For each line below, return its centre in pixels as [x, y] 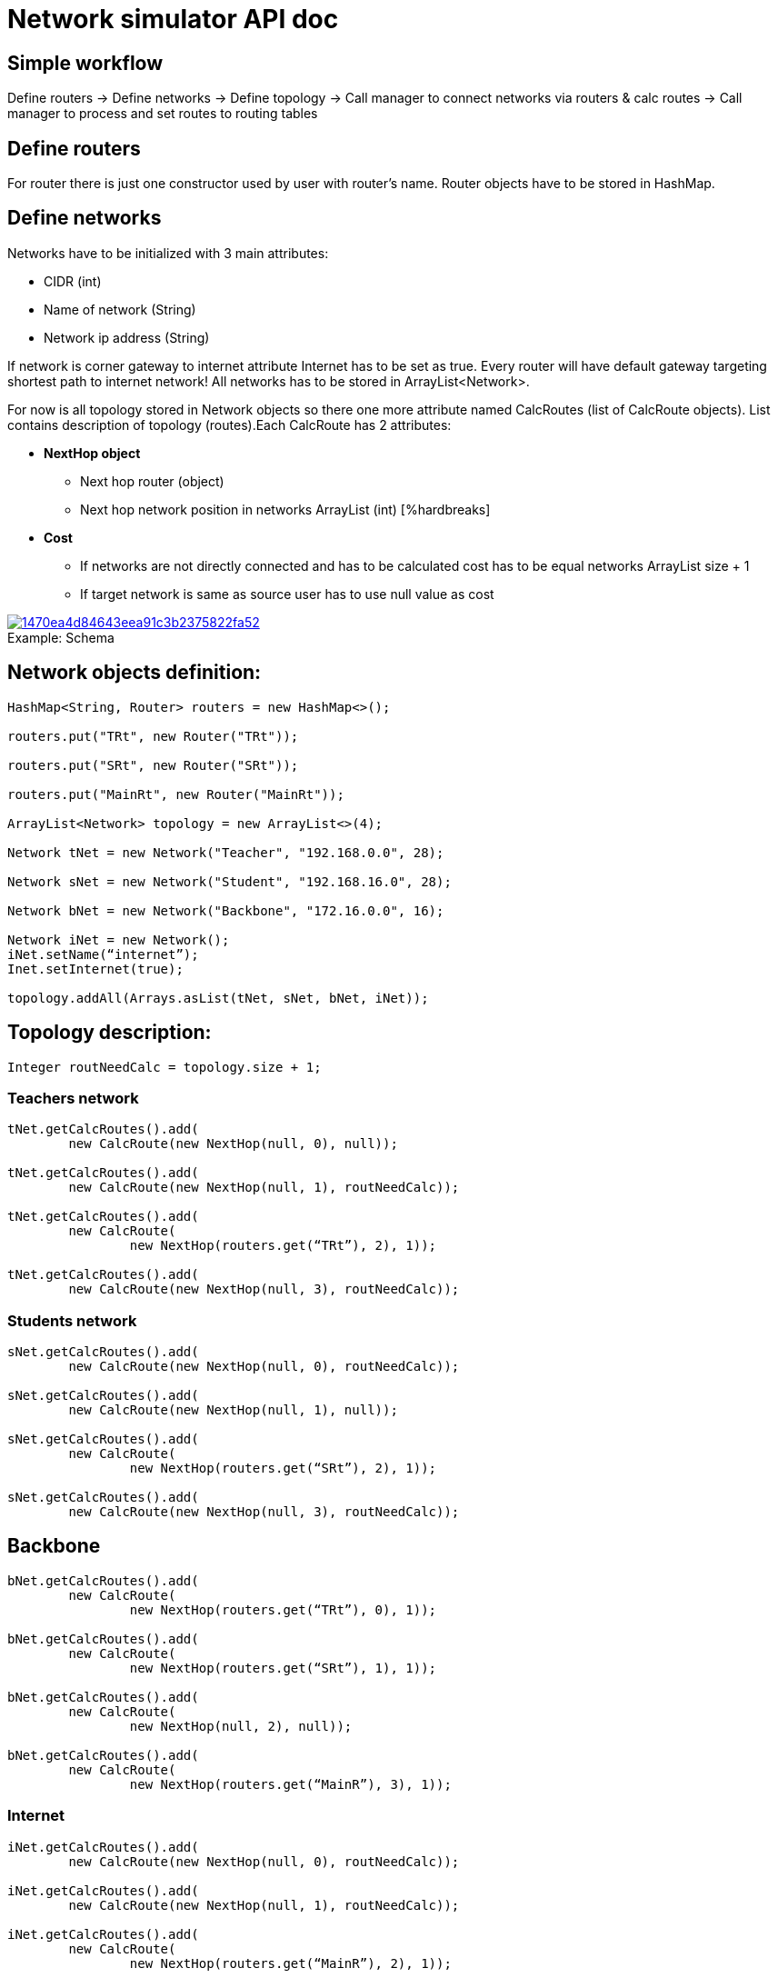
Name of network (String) [120, 309]
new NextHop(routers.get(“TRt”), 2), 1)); [283, 1246]
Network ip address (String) [127, 337]
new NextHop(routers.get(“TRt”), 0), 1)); [283, 1609]
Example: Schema [61, 637]
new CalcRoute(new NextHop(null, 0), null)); [233, 1144]
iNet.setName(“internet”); [103, 954]
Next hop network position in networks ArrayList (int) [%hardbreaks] [285, 509]
